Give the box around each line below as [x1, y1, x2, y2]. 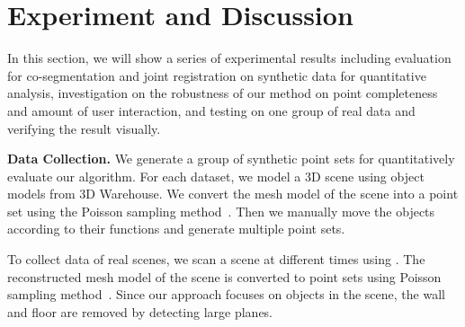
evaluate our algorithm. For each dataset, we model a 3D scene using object [7, 166, 425, 185]
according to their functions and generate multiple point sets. [7, 219, 345, 238]
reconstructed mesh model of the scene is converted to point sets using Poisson [7, 267, 442, 286]
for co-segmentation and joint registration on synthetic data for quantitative [7, 66, 426, 84]
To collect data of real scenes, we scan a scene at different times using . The [7, 250, 425, 269]
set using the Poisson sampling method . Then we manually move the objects [7, 201, 435, 220]
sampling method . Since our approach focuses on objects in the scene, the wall [7, 285, 445, 304]
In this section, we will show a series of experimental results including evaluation [7, 49, 452, 67]
